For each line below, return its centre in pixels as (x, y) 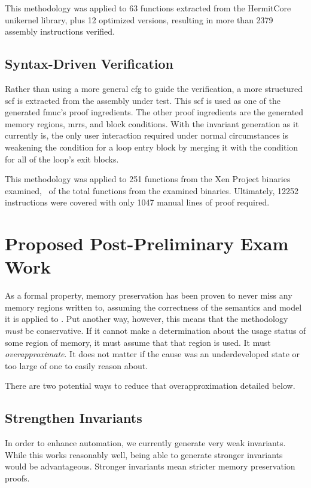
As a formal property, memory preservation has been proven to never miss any (149, 295)
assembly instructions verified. (60, 31)
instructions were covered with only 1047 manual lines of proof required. (137, 202)
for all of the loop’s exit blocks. (62, 159)
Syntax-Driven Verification (89, 64)
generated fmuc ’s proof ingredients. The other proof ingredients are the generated (154, 112)
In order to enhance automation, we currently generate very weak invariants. (145, 443)
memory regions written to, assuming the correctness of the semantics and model (153, 307)
